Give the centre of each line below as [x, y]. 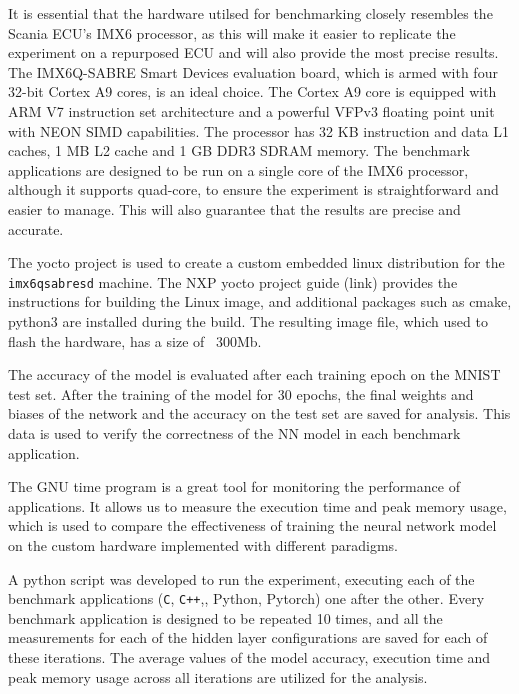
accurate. [36, 228]
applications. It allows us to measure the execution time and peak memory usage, [257, 505]
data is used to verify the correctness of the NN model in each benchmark [234, 432]
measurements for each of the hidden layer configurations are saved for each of [248, 637]
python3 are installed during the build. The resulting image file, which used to [248, 320]
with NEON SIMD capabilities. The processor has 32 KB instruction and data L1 [259, 130]
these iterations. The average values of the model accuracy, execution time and [249, 656]
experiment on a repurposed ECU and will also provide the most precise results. [253, 52]
